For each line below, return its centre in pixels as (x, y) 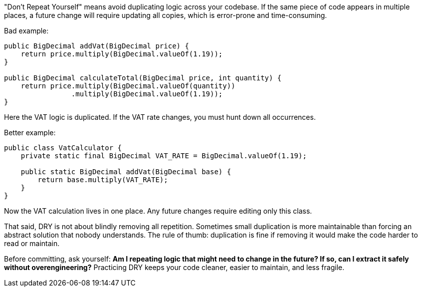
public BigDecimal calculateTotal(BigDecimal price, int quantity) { (143, 78)
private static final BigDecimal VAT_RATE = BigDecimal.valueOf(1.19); (164, 156)
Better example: (30, 133)
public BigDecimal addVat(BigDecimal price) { (97, 46)
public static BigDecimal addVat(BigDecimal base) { (126, 172)
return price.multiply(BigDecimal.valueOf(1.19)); (122, 54)
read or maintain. (32, 243)
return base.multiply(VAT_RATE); (103, 180)
